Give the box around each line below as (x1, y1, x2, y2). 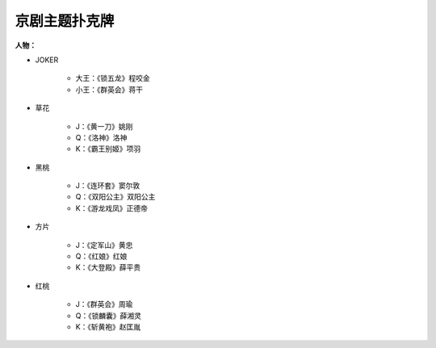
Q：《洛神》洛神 (75, 132, 128, 142)
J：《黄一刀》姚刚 (75, 121, 133, 131)
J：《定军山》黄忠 (75, 240, 133, 249)
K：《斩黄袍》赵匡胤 (75, 321, 141, 331)
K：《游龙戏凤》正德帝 (75, 203, 149, 213)
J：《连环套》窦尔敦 (75, 181, 140, 191)
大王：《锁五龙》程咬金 (75, 73, 150, 83)
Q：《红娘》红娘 (75, 251, 128, 262)
